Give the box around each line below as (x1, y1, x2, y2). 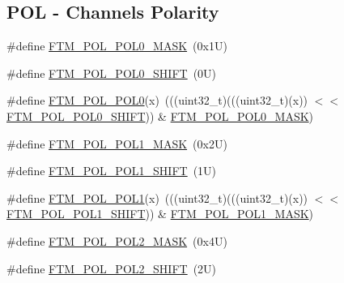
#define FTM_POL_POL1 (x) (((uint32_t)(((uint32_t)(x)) (6, 189, 308, 206)
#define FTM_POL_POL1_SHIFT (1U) (6, 162, 217, 179)
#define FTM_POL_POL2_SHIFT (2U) (6, 259, 217, 277)
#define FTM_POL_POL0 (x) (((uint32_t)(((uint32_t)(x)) (6, 92, 308, 109)
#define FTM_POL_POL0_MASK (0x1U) (6, 37, 227, 54)
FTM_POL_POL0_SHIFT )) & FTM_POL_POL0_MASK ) (6, 107, 314, 124)
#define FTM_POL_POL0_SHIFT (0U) (6, 64, 217, 81)
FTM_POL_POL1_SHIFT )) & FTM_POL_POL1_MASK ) (6, 205, 314, 222)
